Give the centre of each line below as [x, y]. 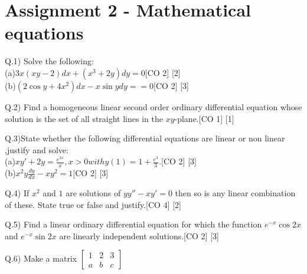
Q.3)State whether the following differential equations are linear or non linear [145, 138]
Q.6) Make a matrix [41, 258]
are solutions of [93, 192]
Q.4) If [17, 192]
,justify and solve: [37, 149]
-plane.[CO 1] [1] [204, 118]
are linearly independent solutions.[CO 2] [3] [139, 235]
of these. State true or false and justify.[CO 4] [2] [93, 204]
